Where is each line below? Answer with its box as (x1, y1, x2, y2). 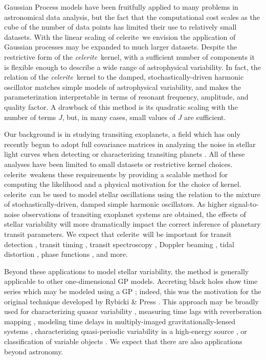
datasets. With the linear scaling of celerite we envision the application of (4, 31, 236, 42)
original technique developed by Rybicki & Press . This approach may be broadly (4, 296, 259, 306)
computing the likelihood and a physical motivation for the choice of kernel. (4, 179, 241, 189)
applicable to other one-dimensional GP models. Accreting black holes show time (4, 276, 258, 286)
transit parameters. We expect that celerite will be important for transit (4, 229, 232, 239)
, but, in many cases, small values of (62, 111, 175, 122)
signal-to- (229, 199, 259, 209)
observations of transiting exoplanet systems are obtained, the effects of (22, 208, 246, 219)
